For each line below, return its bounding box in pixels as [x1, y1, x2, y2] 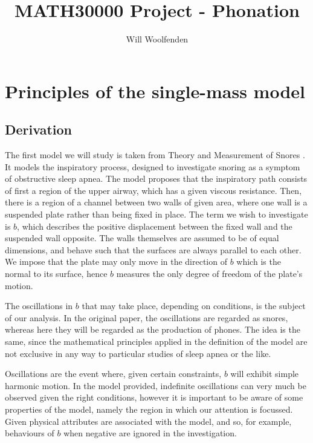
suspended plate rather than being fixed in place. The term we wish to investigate [5, 208, 308, 221]
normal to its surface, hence [5, 267, 108, 280]
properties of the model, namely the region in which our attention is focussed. [5, 402, 293, 415]
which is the [236, 255, 281, 268]
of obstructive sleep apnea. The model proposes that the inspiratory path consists [5, 172, 308, 185]
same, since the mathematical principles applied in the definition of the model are [5, 335, 308, 348]
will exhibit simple [230, 367, 299, 380]
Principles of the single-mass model [5, 78, 305, 103]
